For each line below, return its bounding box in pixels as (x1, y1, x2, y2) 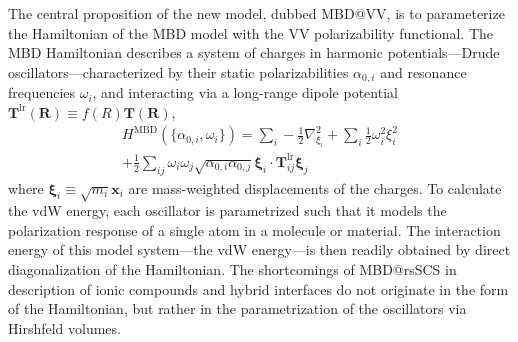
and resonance (380, 61, 467, 82)
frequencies (8, 82, 76, 103)
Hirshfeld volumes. (8, 317, 121, 338)
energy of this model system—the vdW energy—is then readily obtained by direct (8, 239, 511, 260)
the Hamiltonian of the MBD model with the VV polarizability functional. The (8, 22, 494, 43)
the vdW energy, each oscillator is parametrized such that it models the (8, 200, 447, 221)
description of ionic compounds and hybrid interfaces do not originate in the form (8, 278, 509, 299)
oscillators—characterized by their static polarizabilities (8, 61, 349, 82)
